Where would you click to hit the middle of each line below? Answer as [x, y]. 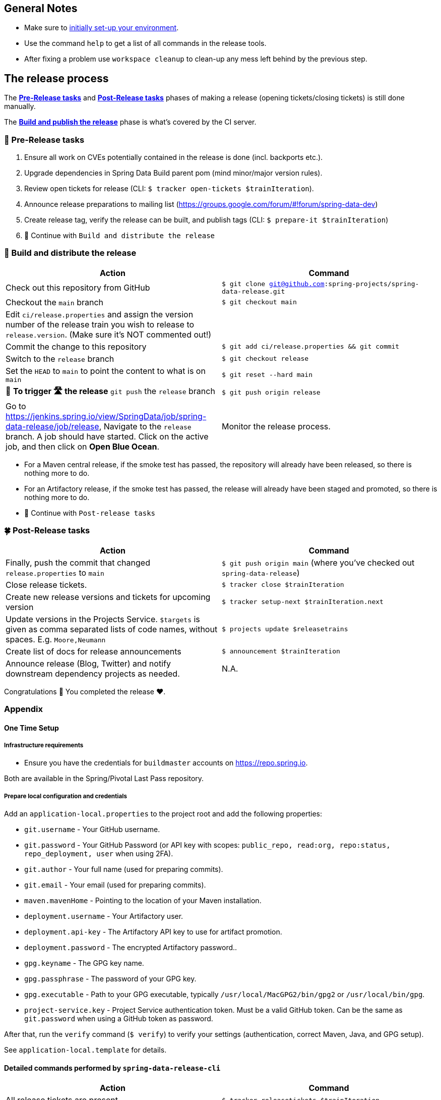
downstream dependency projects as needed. [93, 673]
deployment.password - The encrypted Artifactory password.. [131, 948]
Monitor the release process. [276, 426]
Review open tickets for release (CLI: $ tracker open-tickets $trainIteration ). [169, 189]
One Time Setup [31, 728]
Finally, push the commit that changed [78, 562]
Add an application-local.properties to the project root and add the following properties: [163, 814]
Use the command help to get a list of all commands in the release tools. [145, 43]
